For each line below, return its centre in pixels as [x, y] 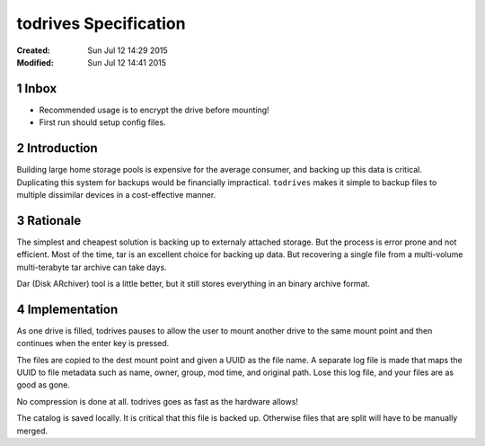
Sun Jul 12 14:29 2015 [128, 50]
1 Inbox [37, 89]
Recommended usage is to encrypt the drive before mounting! [154, 110]
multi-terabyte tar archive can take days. [92, 267]
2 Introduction [57, 148]
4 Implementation [67, 309]
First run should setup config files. [102, 122]
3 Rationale [49, 220]
